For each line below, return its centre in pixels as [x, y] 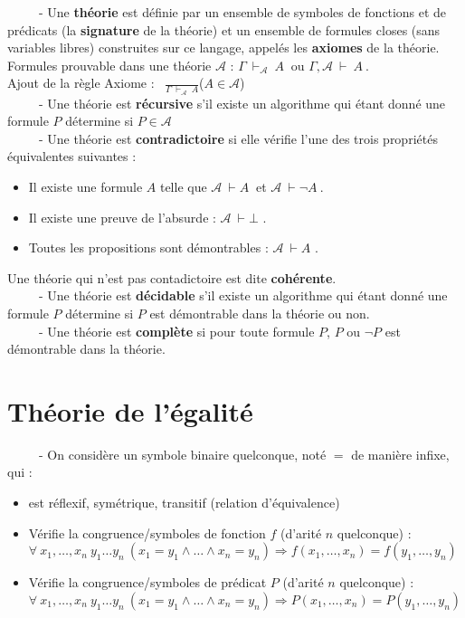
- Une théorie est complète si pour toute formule [176, 331]
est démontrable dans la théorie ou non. [260, 313]
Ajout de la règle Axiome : [81, 83]
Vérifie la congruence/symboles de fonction [147, 532]
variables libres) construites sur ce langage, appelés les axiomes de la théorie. [223, 48]
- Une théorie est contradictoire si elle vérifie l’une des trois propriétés [238, 138]
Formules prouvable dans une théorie [109, 65]
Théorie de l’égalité [130, 410]
